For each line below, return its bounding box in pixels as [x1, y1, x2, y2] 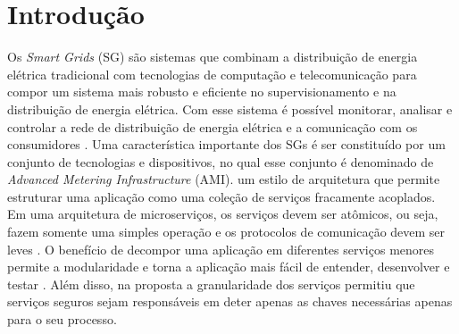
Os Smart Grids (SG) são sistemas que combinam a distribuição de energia [7, 47, 418, 66]
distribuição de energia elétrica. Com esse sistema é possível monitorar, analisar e [7, 99, 453, 118]
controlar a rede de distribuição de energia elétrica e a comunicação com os [7, 117, 418, 136]
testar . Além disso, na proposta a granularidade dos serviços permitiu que [7, 274, 415, 293]
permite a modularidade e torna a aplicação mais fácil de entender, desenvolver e [7, 257, 450, 276]
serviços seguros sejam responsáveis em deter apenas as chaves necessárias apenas [7, 292, 453, 311]
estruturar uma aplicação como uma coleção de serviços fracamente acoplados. [7, 187, 436, 205]
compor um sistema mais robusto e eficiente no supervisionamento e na [7, 82, 396, 101]
